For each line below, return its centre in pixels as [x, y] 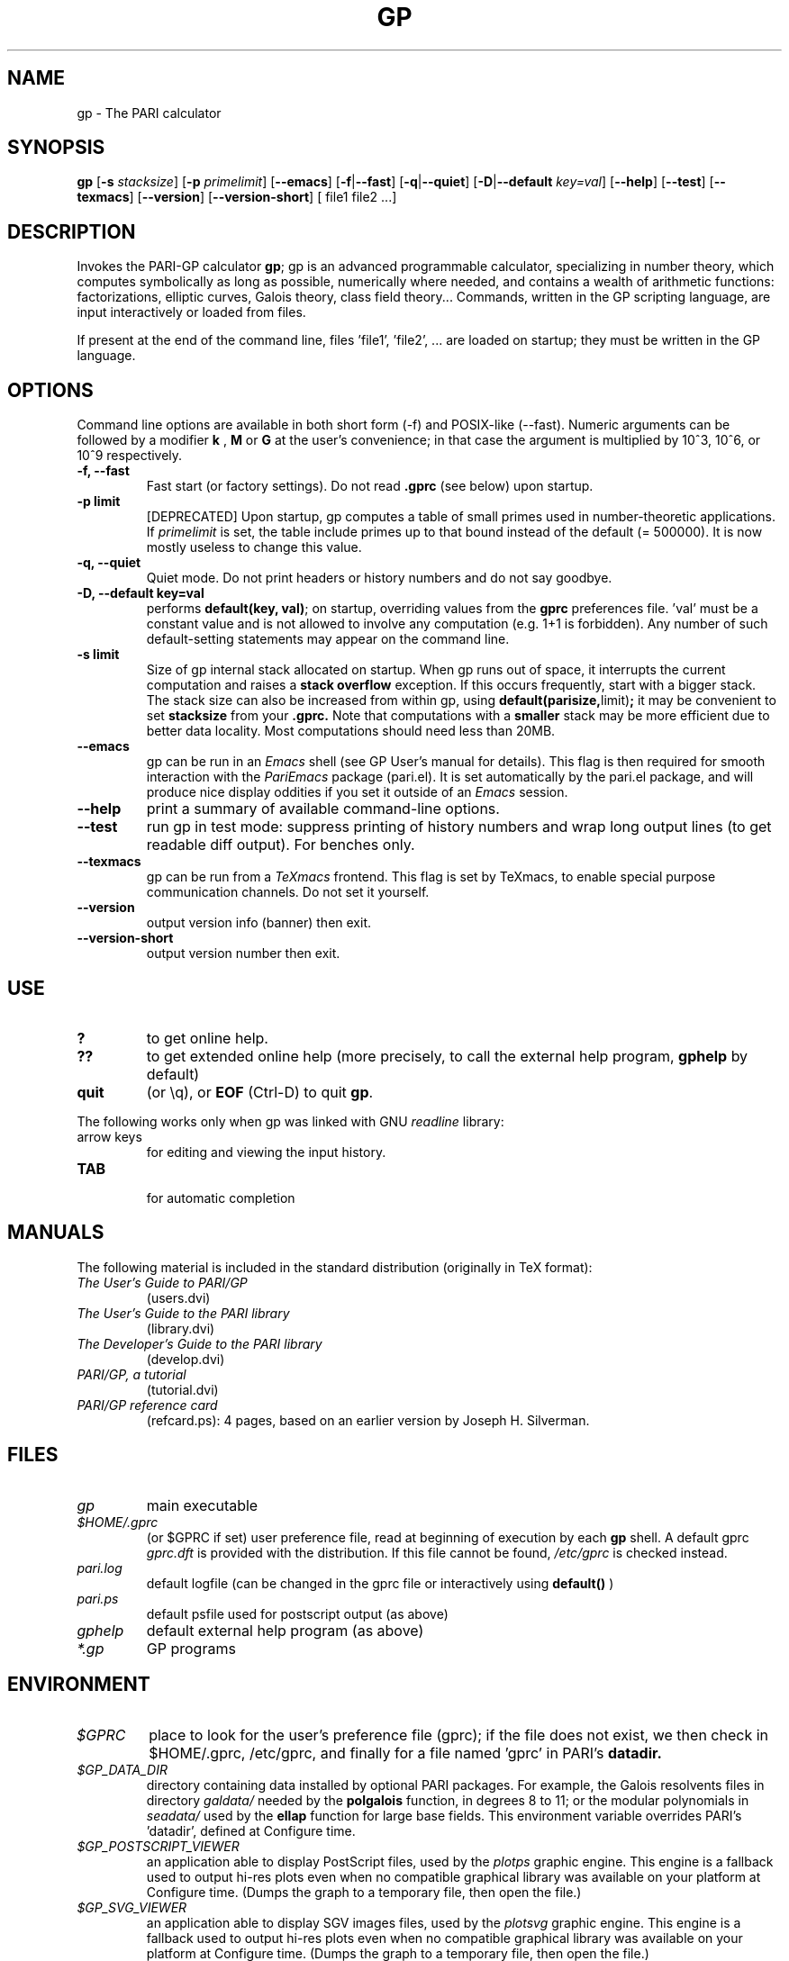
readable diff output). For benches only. [281, 845]
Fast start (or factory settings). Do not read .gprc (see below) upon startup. [370, 486]
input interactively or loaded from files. [191, 312]
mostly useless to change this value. [254, 547]
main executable [202, 1505]
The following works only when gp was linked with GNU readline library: [290, 1121]
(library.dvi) [181, 1328]
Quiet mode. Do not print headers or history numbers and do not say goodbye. [379, 578]
